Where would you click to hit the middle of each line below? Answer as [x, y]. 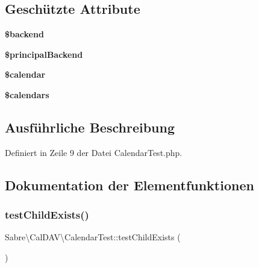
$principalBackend [44, 54]
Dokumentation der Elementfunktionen [129, 185]
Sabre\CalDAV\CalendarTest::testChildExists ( [93, 237]
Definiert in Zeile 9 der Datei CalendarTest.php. [94, 152]
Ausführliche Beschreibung [90, 127]
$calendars [27, 94]
